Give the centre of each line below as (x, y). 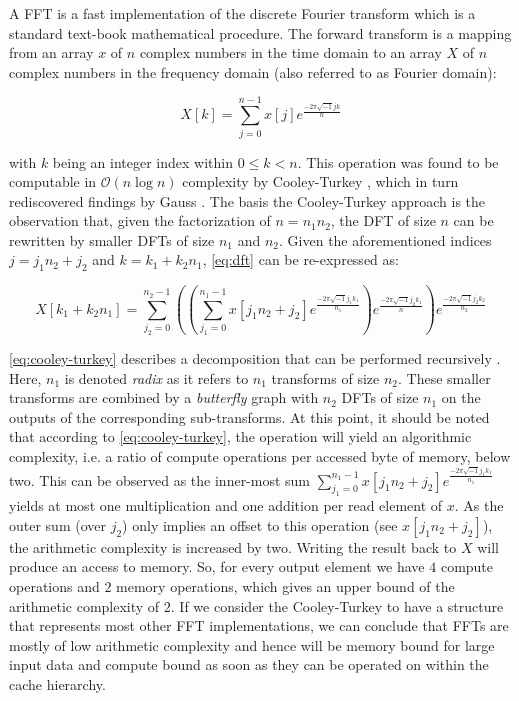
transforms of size (325, 377)
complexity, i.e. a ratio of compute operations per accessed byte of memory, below (260, 455)
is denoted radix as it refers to (156, 377)
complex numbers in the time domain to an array (290, 52)
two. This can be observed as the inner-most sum (160, 479)
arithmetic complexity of (84, 605)
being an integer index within (142, 161)
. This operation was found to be (398, 161)
